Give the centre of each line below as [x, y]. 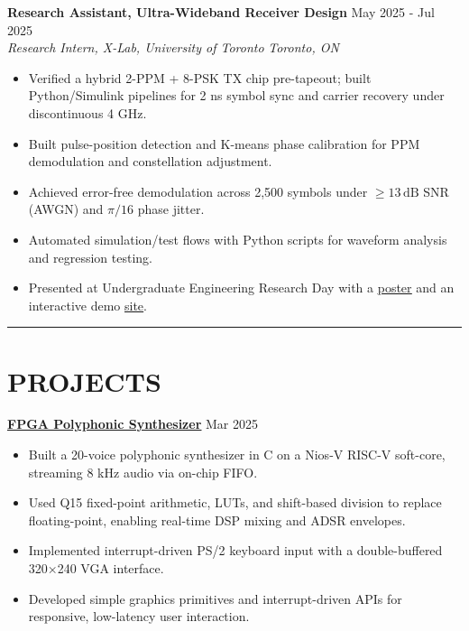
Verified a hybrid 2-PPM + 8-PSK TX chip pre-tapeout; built [200, 77]
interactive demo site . [87, 305]
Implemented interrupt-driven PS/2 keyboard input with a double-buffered [235, 550]
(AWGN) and [66, 209]
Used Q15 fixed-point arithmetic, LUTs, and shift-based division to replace [235, 502]
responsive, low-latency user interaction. [139, 616]
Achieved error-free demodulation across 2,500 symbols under [198, 191]
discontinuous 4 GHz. [87, 112]
